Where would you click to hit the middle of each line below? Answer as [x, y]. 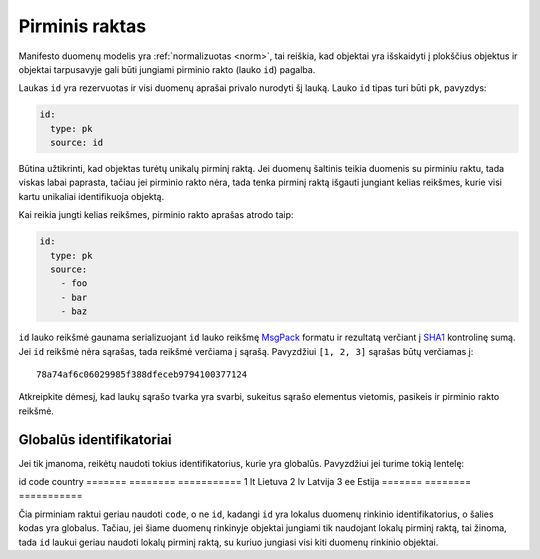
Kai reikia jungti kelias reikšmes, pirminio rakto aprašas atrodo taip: [156, 215]
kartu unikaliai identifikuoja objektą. [91, 196]
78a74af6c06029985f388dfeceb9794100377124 [142, 374]
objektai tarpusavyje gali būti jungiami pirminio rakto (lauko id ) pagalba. [167, 69]
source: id [77, 143]
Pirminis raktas [82, 26]
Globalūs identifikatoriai [95, 439]
